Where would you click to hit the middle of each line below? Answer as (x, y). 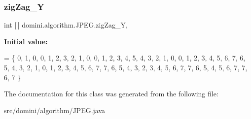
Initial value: (26, 41)
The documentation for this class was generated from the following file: (111, 94)
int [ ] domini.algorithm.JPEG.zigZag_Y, (66, 25)
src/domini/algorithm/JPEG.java (55, 110)
